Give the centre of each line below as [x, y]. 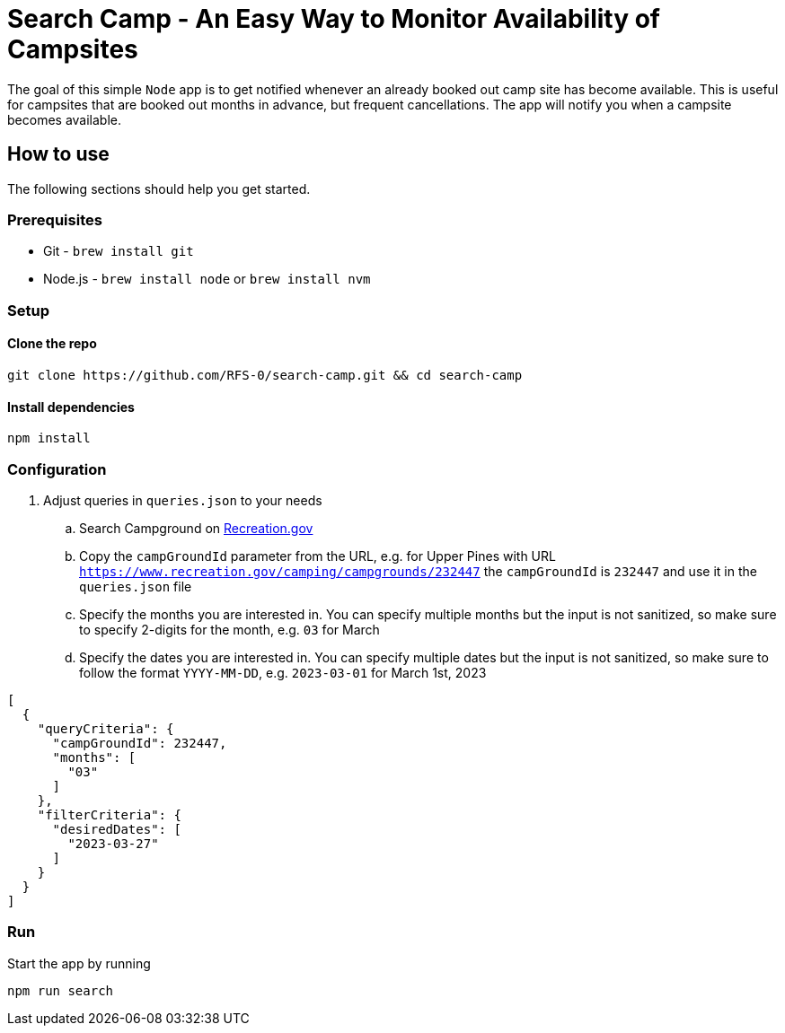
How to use [58, 154]
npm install [49, 438]
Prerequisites [55, 219]
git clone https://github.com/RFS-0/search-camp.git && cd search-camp [265, 375]
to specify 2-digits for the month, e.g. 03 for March [229, 629]
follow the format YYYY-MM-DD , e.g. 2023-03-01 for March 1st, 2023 [283, 672]
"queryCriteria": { [106, 728]
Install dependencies [71, 407]
